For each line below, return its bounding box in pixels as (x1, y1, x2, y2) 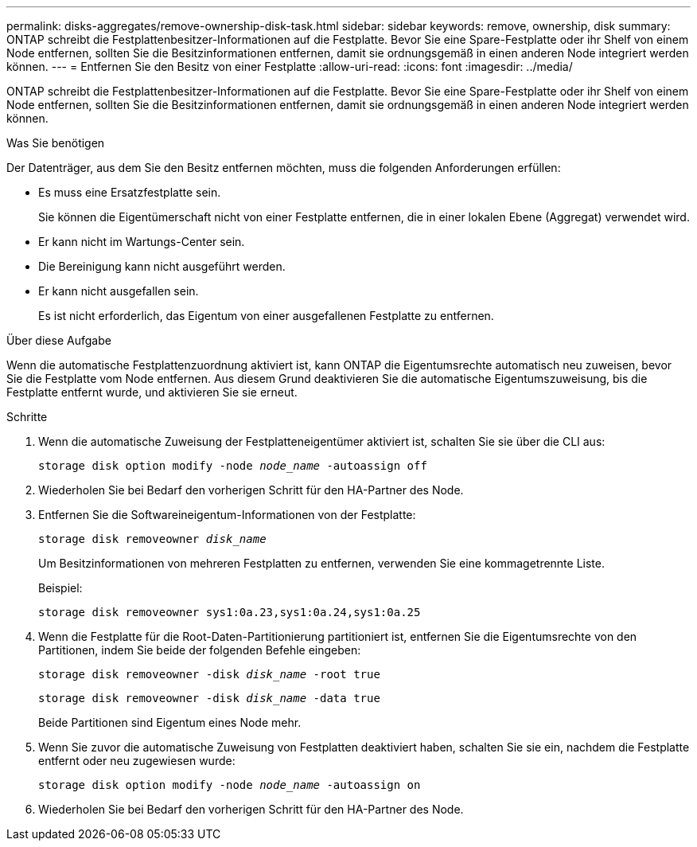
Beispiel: (38, 581, 83, 595)
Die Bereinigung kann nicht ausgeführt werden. (38, 260, 286, 273)
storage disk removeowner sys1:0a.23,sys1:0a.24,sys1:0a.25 (38, 606, 421, 619)
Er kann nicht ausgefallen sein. (38, 284, 199, 298)
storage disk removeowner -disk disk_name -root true (38, 668, 380, 681)
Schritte (6, 410, 48, 423)
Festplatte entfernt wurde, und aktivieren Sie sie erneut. (6, 385, 298, 399)
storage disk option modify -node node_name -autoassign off (38, 459, 427, 472)
